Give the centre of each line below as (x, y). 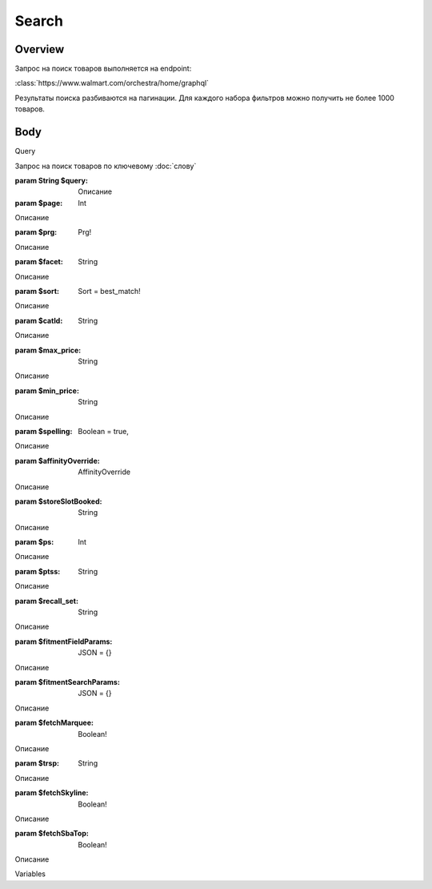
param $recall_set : (47, 601)
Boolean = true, (104, 431)
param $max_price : (48, 350)
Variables (30, 874)
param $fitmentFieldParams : (64, 642)
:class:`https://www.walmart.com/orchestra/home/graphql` (112, 83)
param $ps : (34, 542)
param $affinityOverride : (57, 461)
